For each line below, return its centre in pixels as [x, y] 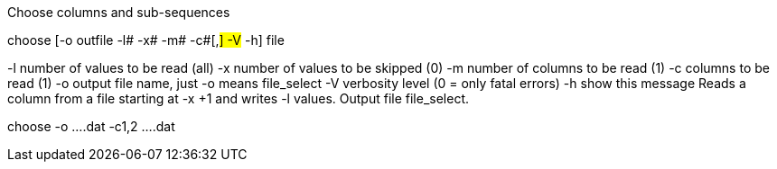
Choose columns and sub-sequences [119, 12]
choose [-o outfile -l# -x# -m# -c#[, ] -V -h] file [146, 40]
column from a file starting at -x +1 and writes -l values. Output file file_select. [239, 98]
